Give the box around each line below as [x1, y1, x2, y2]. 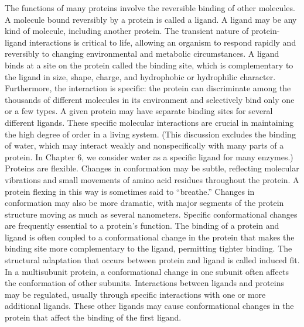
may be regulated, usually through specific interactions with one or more [5, 288, 266, 300]
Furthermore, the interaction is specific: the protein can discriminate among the [5, 82, 291, 94]
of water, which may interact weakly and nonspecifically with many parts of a [5, 139, 284, 152]
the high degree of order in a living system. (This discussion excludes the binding [5, 128, 296, 140]
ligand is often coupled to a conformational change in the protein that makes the [5, 230, 295, 243]
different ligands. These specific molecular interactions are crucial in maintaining [5, 116, 294, 128]
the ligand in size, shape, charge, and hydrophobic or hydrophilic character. [5, 70, 276, 82]
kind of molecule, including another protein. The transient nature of [5, 25, 249, 37]
